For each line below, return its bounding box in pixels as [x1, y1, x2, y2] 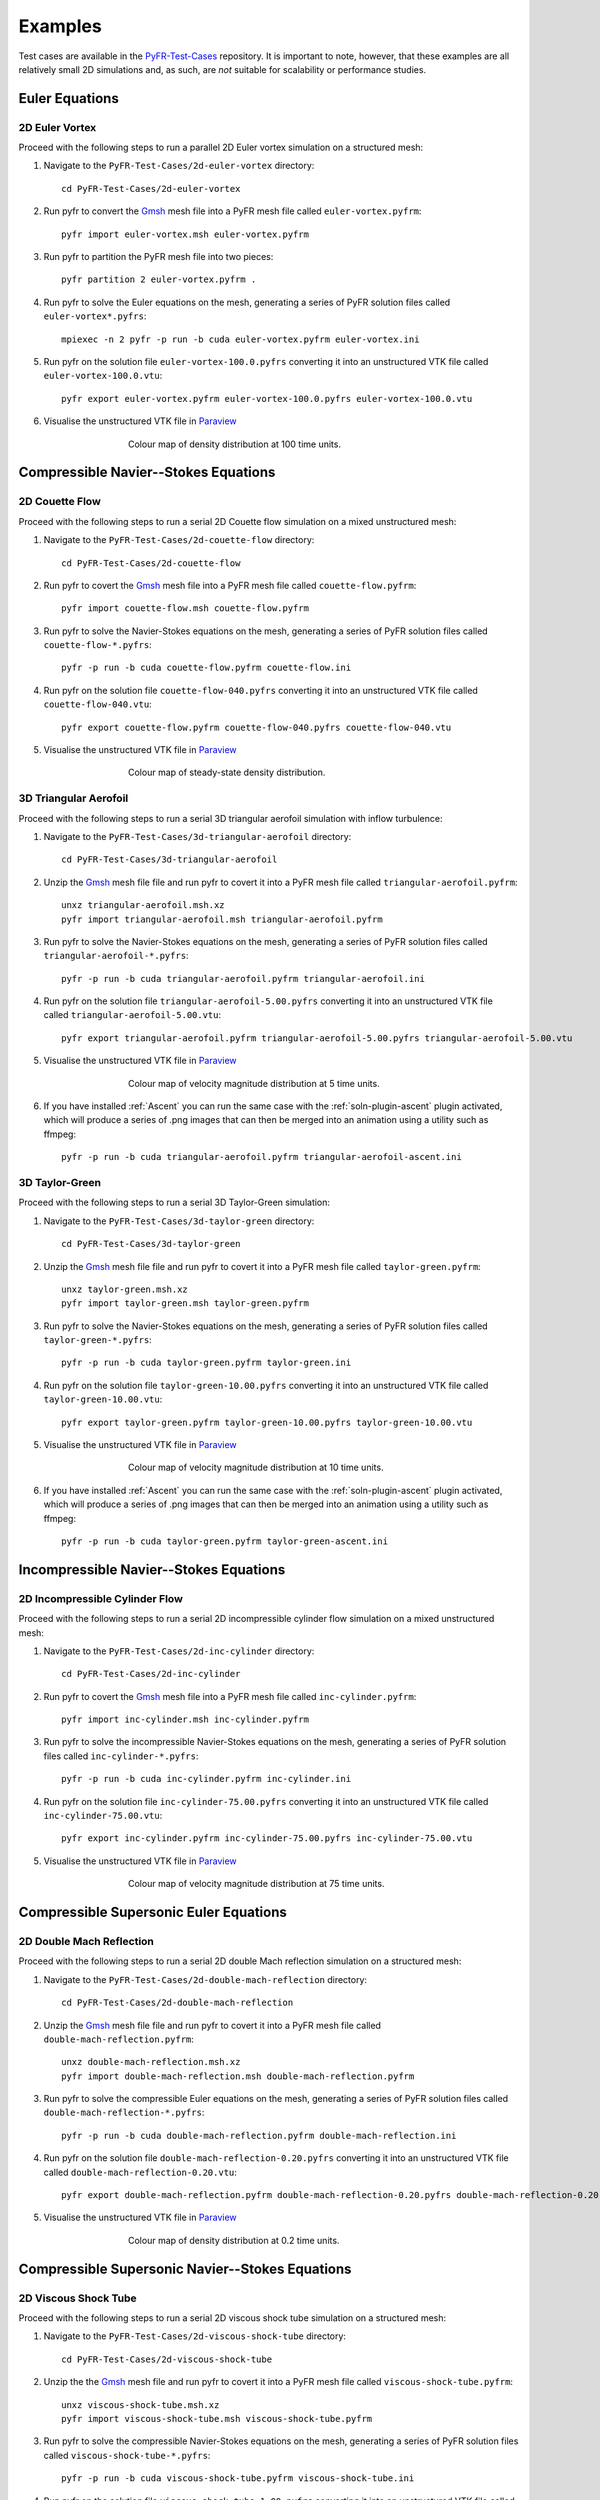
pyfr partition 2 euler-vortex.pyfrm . [61, 274, 257, 285]
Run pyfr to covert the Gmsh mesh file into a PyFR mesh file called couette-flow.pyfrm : [43, 579, 417, 591]
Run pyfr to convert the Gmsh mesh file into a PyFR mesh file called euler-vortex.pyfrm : [43, 205, 422, 217]
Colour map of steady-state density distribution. [128, 766, 326, 779]
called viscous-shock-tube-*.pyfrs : [43, 2449, 211, 2461]
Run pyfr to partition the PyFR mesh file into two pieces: [43, 251, 274, 263]
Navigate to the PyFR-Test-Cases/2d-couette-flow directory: [43, 534, 315, 546]
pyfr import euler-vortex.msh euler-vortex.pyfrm [61, 228, 310, 240]
